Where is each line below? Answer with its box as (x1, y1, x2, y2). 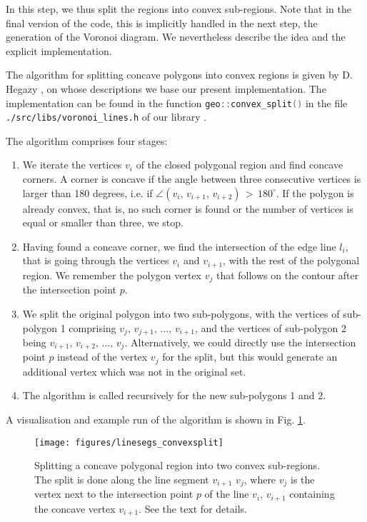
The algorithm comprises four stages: (6, 133, 168, 148)
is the (291, 471, 315, 486)
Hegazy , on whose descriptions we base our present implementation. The (6, 81, 326, 96)
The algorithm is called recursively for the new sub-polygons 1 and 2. (22, 388, 326, 403)
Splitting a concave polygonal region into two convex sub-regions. (34, 458, 321, 473)
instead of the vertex (57, 349, 148, 364)
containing (289, 486, 335, 501)
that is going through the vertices (22, 253, 169, 268)
